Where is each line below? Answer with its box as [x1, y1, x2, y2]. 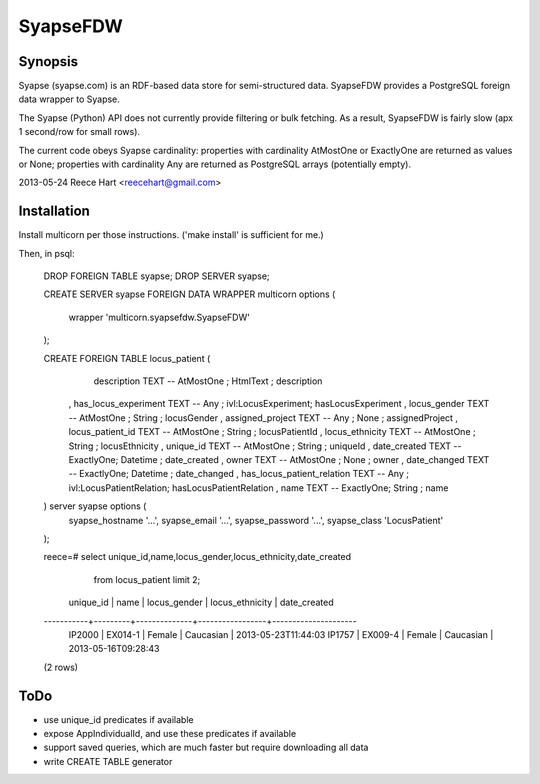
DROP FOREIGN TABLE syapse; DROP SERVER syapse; [43, 270, 270, 282]
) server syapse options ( [43, 500, 147, 512]
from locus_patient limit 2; [93, 573, 201, 585]
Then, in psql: [18, 247, 75, 259]
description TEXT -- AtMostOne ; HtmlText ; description [93, 375, 323, 387]
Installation [18, 203, 90, 220]
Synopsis [18, 53, 79, 70]
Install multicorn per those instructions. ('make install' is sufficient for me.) [18, 229, 324, 241]
